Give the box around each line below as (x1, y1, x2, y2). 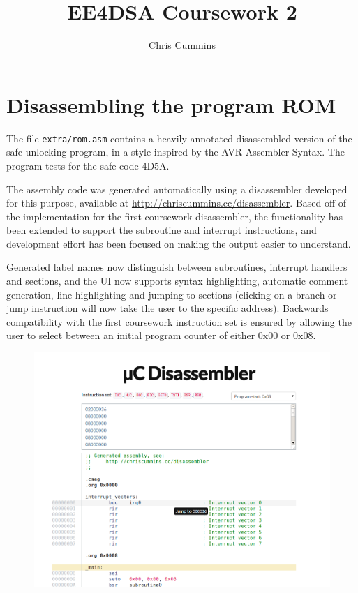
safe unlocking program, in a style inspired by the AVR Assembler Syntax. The (6, 144, 345, 159)
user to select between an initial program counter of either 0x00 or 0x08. (6, 328, 316, 343)
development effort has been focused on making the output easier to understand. (6, 236, 351, 250)
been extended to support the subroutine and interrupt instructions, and (6, 223, 317, 237)
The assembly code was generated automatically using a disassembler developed (6, 181, 348, 196)
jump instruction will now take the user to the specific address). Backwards (6, 301, 329, 315)
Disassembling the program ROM (6, 90, 336, 119)
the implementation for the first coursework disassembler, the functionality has (6, 209, 343, 223)
